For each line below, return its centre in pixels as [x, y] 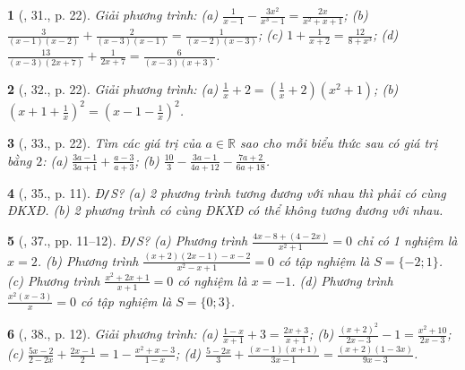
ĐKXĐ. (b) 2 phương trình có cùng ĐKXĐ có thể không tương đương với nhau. [225, 210]
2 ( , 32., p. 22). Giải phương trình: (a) [113, 88]
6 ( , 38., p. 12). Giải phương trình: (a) [113, 334]
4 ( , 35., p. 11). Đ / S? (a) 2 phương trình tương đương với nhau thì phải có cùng [227, 192]
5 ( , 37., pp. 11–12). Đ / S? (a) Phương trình [128, 241]
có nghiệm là [212, 280]
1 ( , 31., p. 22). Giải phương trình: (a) [113, 14]
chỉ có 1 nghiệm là [407, 241]
